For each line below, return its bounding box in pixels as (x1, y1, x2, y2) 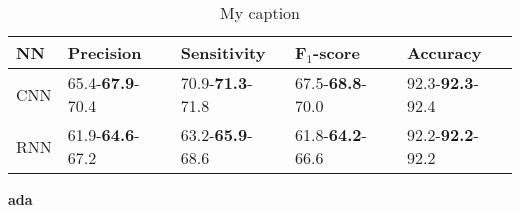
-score (313, 41, 360, 64)
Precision (67, 41, 142, 64)
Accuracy (406, 41, 482, 64)
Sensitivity (180, 41, 266, 64)
